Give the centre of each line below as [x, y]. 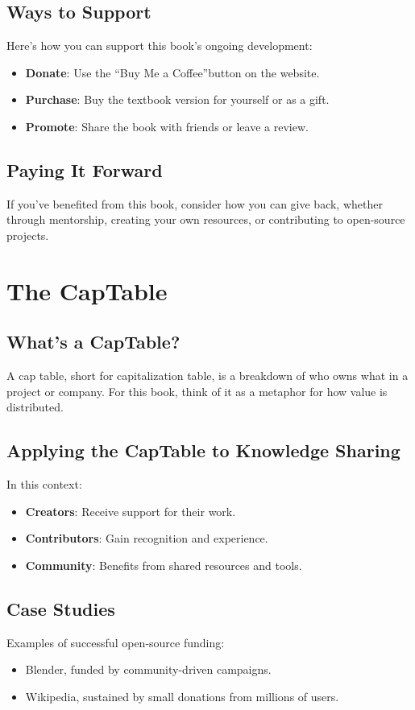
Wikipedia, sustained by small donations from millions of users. [182, 696]
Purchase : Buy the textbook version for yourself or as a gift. [177, 99]
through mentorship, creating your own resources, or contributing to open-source [206, 219]
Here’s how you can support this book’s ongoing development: [160, 45]
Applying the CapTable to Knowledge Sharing [203, 450]
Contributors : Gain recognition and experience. [147, 538]
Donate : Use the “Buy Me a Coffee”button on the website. [172, 72]
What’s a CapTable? [93, 342]
